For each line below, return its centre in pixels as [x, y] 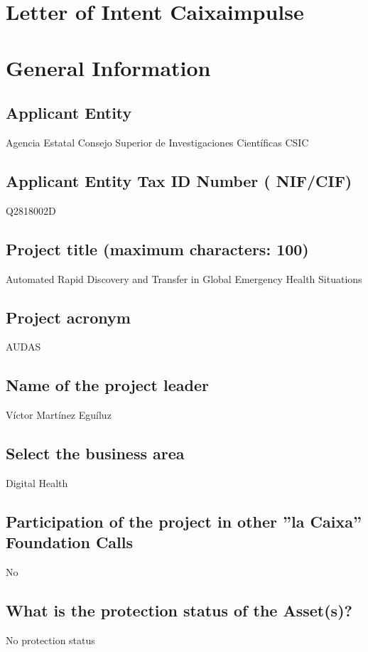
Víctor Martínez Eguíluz [59, 415]
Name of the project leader [107, 385]
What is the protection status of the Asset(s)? [179, 610]
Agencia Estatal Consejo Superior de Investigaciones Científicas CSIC [157, 142]
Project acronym [68, 317]
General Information [108, 67]
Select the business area [95, 453]
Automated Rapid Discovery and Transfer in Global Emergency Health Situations [184, 278]
